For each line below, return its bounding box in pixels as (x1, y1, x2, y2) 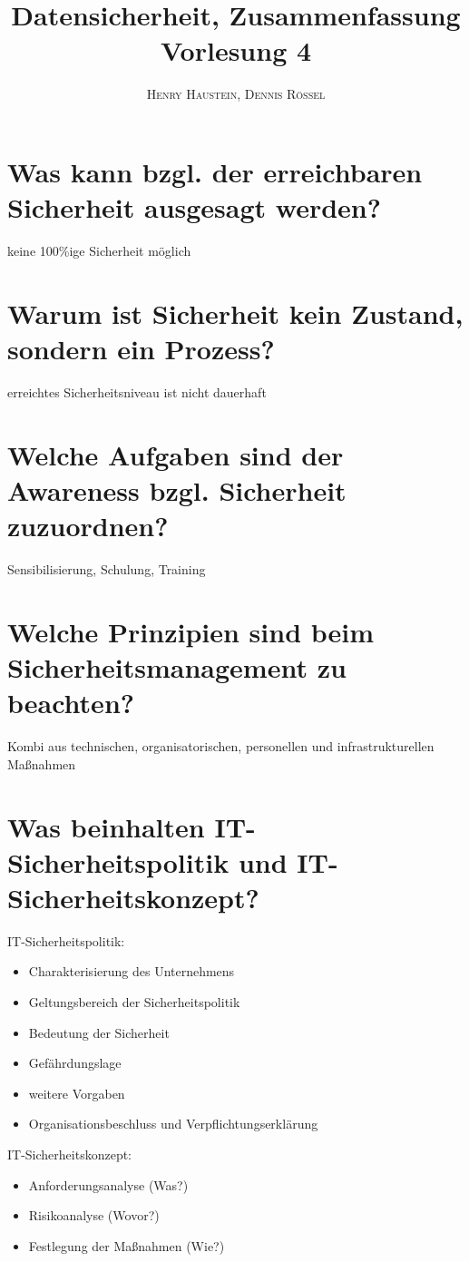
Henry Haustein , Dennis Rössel (146, 84, 326, 103)
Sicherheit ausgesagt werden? (7, 189, 381, 226)
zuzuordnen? (7, 507, 169, 544)
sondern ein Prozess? (7, 330, 275, 367)
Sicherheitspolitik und (7, 843, 288, 880)
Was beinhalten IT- (7, 807, 256, 845)
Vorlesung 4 (160, 32, 312, 69)
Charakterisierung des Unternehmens (28, 962, 235, 981)
